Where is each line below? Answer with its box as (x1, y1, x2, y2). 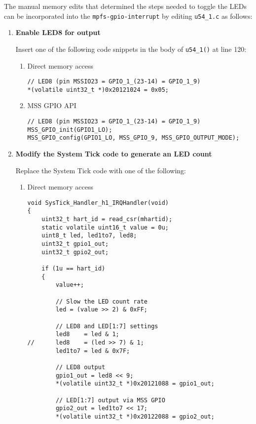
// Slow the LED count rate (55, 298, 148, 305)
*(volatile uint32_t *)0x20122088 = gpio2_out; (55, 413, 215, 420)
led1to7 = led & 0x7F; (55, 347, 130, 354)
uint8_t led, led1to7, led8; (41, 232, 137, 239)
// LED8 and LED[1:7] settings (55, 322, 158, 330)
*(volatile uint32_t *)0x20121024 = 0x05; (27, 86, 169, 93)
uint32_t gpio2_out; (41, 248, 109, 256)
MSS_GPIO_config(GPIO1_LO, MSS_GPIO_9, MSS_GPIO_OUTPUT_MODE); (27, 134, 240, 142)
